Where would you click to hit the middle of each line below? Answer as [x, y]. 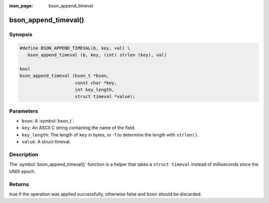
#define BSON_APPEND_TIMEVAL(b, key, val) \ [75, 48]
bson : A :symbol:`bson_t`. [48, 121]
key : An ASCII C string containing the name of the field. [78, 128]
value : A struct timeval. [46, 142]
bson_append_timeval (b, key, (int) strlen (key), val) [97, 55]
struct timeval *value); [105, 97]
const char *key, [96, 83]
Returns [19, 184]
